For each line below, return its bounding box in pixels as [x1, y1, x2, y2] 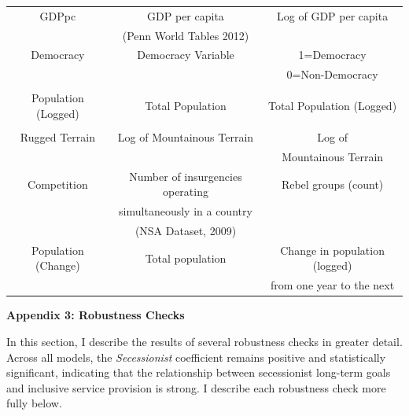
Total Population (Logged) [268, 98, 397, 114]
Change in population [280, 241, 385, 258]
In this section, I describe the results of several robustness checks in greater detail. [6, 333, 403, 349]
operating [162, 183, 208, 200]
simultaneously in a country [119, 203, 252, 219]
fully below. [6, 395, 62, 411]
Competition [28, 175, 88, 192]
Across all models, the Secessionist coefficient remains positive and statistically [6, 348, 386, 365]
